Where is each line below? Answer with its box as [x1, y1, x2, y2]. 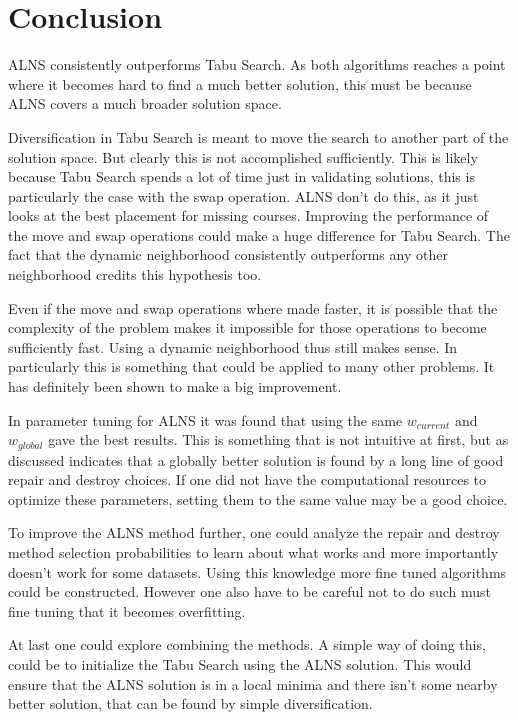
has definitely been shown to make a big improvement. [8, 376, 342, 397]
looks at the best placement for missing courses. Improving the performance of [8, 205, 489, 226]
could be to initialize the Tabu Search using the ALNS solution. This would [8, 654, 472, 675]
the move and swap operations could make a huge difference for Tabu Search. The [8, 224, 510, 245]
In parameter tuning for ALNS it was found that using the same [8, 409, 403, 430]
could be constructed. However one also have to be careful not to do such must [8, 581, 491, 602]
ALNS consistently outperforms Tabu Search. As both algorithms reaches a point [8, 54, 506, 75]
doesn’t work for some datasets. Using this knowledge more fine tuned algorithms [8, 561, 507, 582]
